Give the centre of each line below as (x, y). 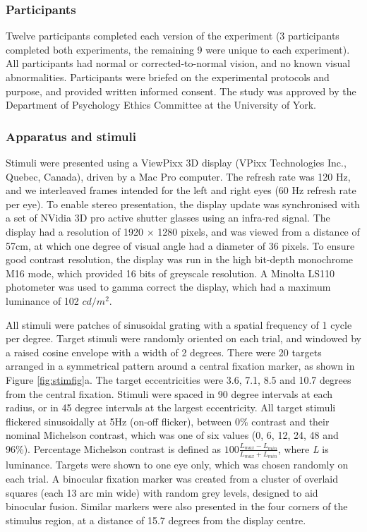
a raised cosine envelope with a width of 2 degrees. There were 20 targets (164, 352)
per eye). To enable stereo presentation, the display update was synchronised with (183, 204)
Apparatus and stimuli (71, 136)
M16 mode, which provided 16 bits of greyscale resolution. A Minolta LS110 (170, 273)
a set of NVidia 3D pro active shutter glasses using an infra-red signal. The (168, 218)
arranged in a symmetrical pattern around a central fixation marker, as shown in (180, 366)
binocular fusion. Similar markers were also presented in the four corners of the (177, 506)
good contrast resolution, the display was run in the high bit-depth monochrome (180, 259)
